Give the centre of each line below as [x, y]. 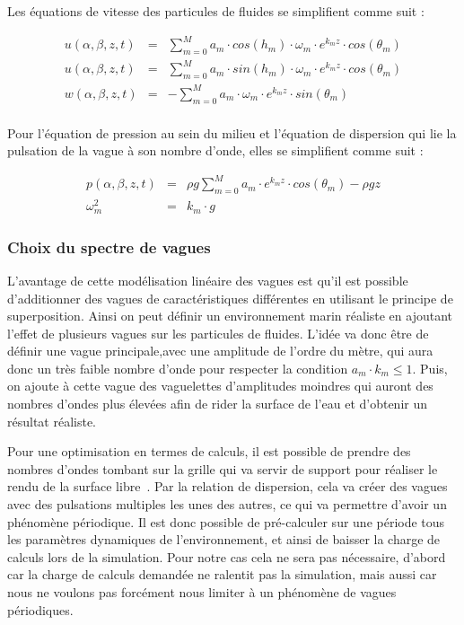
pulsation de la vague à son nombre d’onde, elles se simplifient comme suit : [215, 150]
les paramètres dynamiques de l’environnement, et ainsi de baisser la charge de [224, 539]
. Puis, [430, 368]
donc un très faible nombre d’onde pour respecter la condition [178, 368]
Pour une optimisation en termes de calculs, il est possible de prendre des [209, 451]
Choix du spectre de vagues [109, 246]
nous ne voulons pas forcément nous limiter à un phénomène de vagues [202, 592]
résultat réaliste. [52, 421]
